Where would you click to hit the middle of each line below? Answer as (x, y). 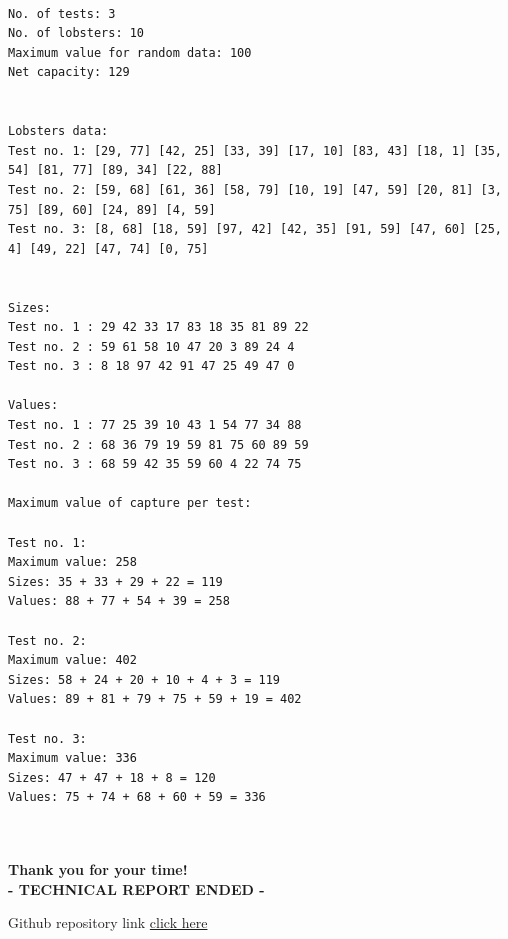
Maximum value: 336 (72, 758)
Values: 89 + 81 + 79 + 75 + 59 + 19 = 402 (155, 699)
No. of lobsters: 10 (76, 33)
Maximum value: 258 (72, 562)
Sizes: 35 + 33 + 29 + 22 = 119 (115, 581)
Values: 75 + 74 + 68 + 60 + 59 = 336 (137, 797)
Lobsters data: (58, 131)
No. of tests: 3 (62, 13)
